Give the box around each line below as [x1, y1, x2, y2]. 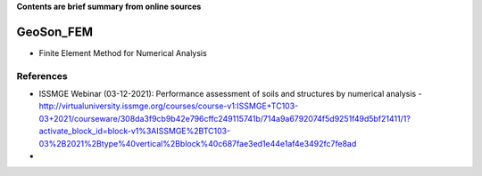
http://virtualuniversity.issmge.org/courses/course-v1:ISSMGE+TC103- [38, 100, 299, 111]
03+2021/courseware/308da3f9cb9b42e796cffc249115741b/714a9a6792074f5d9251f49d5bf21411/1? [38, 113, 411, 124]
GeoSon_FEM [16, 24, 94, 39]
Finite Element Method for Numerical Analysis [38, 47, 207, 58]
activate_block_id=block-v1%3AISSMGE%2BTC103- [38, 125, 231, 137]
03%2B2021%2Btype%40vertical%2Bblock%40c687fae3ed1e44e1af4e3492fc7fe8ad [38, 138, 357, 148]
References [16, 69, 68, 82]
